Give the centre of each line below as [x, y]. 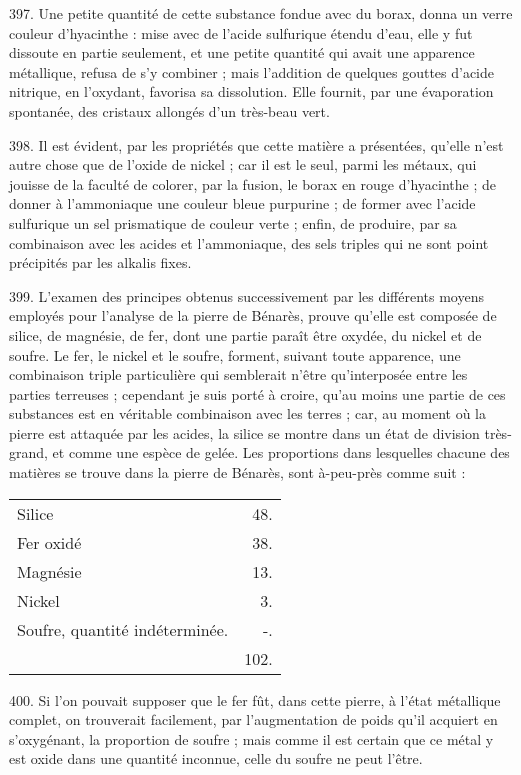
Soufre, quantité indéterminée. [123, 629]
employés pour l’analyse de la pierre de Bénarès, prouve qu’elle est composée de [253, 315]
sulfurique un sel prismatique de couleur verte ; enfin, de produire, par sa [233, 222]
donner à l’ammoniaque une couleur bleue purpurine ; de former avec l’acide [242, 203]
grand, [28, 452]
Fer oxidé [49, 542]
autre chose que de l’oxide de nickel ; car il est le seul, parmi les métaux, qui [243, 164]
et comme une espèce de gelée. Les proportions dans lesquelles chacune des [281, 452]
